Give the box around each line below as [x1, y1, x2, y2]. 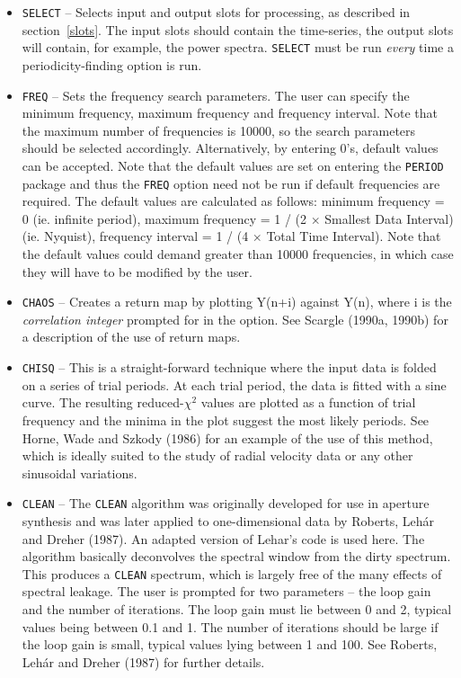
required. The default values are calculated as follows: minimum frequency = [22, 192, 445, 210]
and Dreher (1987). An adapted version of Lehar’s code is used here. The [22, 529, 425, 548]
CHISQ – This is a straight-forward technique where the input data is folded [22, 358, 437, 377]
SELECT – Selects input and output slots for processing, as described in [22, 3, 411, 21]
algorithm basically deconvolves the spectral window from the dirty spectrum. [22, 547, 451, 566]
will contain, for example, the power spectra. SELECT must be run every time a [22, 38, 454, 57]
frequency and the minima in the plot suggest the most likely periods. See [22, 410, 430, 429]
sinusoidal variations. [22, 463, 137, 482]
